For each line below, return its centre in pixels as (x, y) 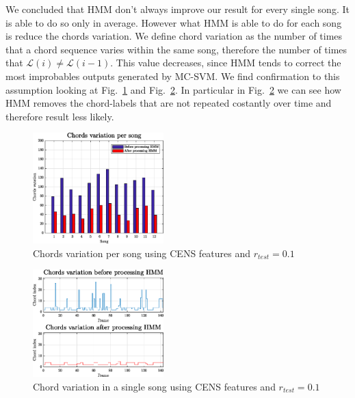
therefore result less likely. (60, 116)
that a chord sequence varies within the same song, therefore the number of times (176, 49)
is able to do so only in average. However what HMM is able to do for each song (174, 22)
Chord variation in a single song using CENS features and (154, 386)
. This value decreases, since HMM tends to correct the (226, 63)
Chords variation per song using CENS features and (142, 253)
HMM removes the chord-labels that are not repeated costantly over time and (169, 103)
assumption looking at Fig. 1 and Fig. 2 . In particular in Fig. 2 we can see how (173, 89)
